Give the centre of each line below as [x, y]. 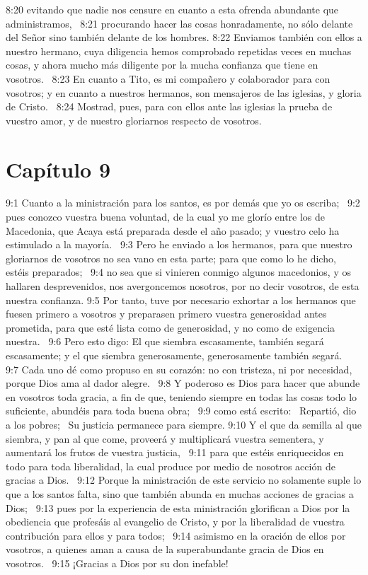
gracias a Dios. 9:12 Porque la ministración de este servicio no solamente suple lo [184, 480]
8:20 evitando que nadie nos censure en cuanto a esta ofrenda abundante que [172, 9]
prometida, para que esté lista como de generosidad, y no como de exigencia [171, 327]
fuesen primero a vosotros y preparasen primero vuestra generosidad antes [166, 314]
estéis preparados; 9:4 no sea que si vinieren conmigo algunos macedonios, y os [178, 272]
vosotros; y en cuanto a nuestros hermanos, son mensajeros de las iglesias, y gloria [184, 92]
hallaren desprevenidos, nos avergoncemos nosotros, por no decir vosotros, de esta [183, 286]
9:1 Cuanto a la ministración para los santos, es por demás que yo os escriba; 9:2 [183, 203]
